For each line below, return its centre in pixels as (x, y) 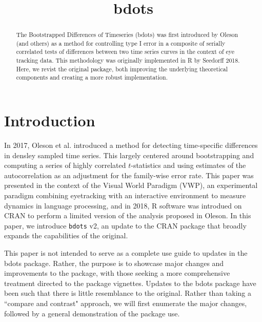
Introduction (50, 120)
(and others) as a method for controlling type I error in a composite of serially (121, 43)
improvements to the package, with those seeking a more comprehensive (117, 273)
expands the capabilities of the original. (66, 235)
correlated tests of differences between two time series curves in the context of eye (125, 52)
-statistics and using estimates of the (188, 165)
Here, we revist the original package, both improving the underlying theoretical (122, 69)
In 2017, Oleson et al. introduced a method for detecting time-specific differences (131, 145)
